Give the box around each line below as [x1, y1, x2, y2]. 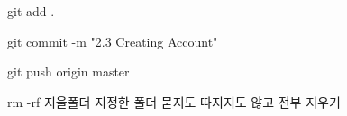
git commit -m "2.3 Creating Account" [7, 31, 218, 50]
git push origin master [7, 62, 130, 81]
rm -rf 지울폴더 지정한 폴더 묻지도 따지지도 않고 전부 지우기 [7, 92, 341, 111]
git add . [7, 2, 55, 20]
